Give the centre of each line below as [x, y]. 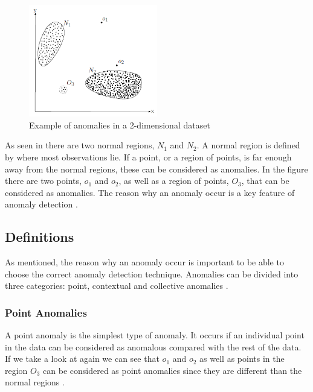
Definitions [40, 237]
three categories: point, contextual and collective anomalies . [117, 286]
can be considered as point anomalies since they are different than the [173, 370]
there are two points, [43, 181]
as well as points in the [242, 359]
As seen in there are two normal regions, [80, 145]
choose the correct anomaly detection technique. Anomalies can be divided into [152, 273]
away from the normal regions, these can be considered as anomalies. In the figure [156, 169]
